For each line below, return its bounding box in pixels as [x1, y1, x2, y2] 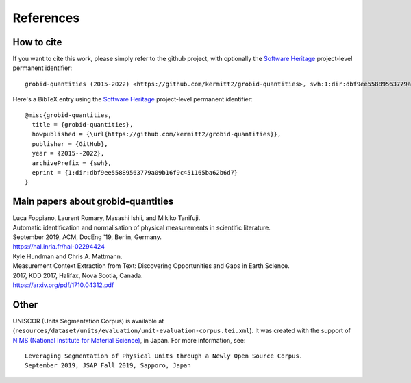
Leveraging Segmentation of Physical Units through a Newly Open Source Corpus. [25, 352, 303, 360]
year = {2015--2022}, [32, 149, 105, 158]
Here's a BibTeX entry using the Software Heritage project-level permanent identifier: [12, 95, 253, 103]
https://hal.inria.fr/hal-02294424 [12, 243, 105, 251]
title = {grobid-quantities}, [32, 121, 134, 129]
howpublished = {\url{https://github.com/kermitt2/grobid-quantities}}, [32, 130, 282, 138]
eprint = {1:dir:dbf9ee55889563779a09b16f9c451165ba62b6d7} [32, 169, 238, 176]
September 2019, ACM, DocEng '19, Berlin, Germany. [12, 233, 162, 241]
